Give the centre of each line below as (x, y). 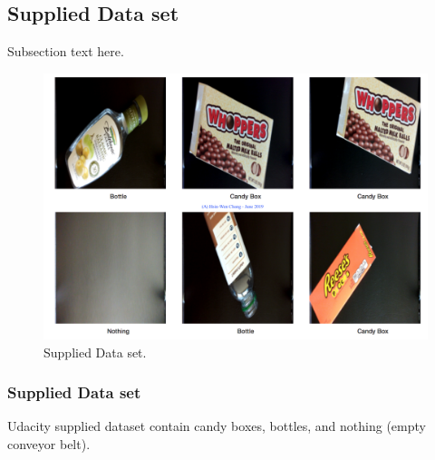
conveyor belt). (49, 443)
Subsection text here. (66, 51)
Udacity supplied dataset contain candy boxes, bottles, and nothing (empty (217, 426)
